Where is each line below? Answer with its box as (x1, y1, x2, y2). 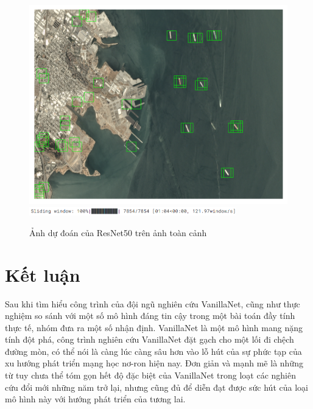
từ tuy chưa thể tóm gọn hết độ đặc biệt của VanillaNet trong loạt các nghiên (5, 369, 296, 382)
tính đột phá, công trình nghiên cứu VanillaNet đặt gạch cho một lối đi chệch (5, 333, 294, 346)
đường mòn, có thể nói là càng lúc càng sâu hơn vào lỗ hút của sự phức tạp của (5, 344, 302, 357)
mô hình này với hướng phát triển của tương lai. (5, 393, 186, 405)
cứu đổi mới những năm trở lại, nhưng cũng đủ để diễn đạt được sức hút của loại (5, 380, 308, 393)
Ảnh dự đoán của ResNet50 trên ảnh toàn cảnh (29, 226, 207, 239)
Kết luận (5, 262, 80, 287)
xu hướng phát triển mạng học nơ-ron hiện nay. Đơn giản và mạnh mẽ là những (5, 357, 303, 369)
